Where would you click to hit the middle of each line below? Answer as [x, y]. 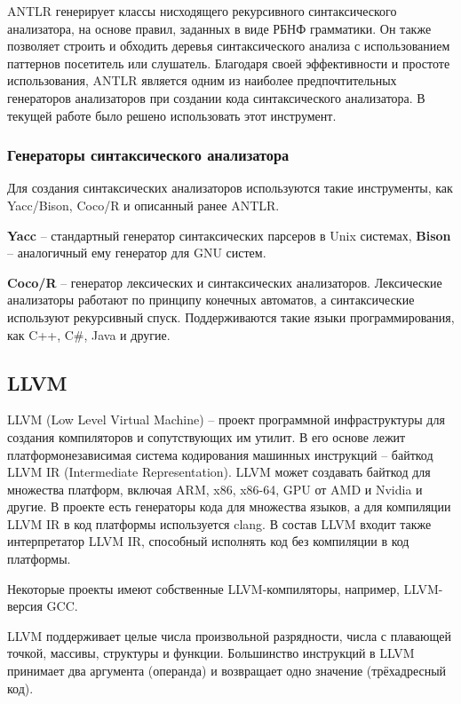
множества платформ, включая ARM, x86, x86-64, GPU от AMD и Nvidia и [215, 489]
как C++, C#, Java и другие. [89, 334]
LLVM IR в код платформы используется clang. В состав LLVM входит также [219, 523]
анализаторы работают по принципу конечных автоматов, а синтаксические [211, 300]
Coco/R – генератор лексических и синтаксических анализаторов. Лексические [225, 282]
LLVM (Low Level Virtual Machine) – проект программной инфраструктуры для [226, 419]
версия [25, 606]
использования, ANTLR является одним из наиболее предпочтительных [202, 80]
